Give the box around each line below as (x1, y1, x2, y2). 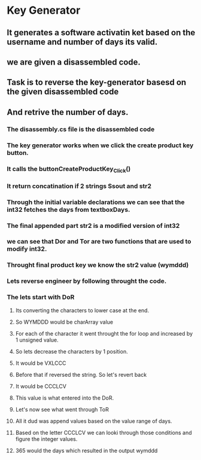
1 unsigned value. (15, 336, 59, 343)
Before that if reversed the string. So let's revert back (15, 371, 147, 378)
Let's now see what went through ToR (15, 406, 109, 413)
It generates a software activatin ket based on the (7, 28, 196, 38)
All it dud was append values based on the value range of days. (15, 417, 172, 425)
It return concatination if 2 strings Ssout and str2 (7, 182, 152, 190)
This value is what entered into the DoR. (15, 394, 114, 401)
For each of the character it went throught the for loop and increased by (15, 330, 193, 337)
